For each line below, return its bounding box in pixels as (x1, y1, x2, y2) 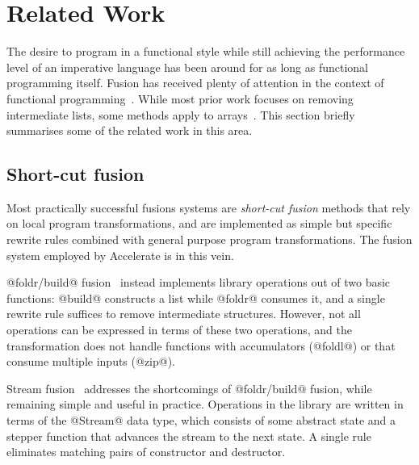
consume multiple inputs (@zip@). (6, 353, 176, 370)
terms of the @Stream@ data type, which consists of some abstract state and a (6, 412, 396, 429)
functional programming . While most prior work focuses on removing (6, 90, 354, 107)
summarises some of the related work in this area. (6, 122, 253, 139)
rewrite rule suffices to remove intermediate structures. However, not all (6, 305, 361, 322)
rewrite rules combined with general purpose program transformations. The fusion (6, 231, 413, 248)
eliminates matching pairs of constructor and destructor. (6, 443, 286, 460)
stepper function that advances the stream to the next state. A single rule (6, 427, 371, 444)
